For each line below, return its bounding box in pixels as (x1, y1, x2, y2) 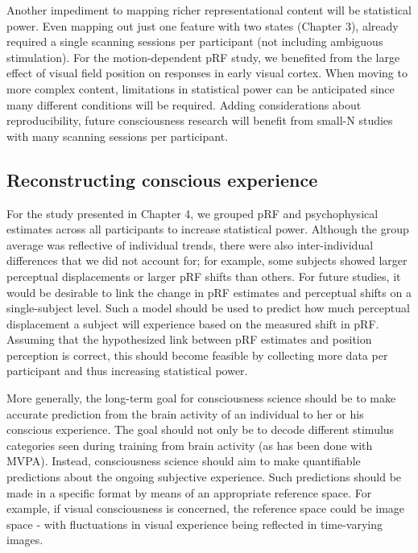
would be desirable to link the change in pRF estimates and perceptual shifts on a (6, 283, 412, 300)
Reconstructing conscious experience (6, 167, 318, 192)
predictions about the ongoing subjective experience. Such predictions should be (6, 468, 402, 485)
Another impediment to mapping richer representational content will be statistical (6, 2, 412, 18)
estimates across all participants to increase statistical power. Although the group (6, 221, 409, 237)
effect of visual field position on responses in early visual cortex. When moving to (6, 64, 408, 81)
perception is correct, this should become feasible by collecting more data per (6, 346, 388, 363)
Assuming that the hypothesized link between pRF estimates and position (6, 331, 372, 348)
